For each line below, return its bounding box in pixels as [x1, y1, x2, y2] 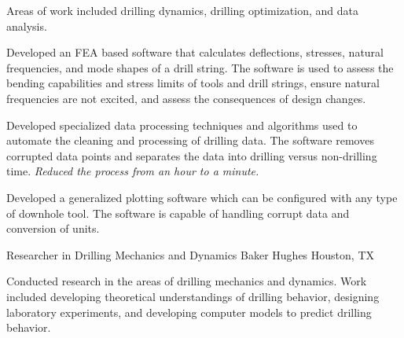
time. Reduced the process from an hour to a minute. [6, 163, 259, 179]
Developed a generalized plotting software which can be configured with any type [6, 189, 398, 205]
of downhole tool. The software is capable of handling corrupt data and [6, 204, 350, 221]
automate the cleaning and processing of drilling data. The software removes [6, 132, 374, 149]
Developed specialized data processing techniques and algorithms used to [6, 116, 358, 133]
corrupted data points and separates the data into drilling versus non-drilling [6, 147, 377, 163]
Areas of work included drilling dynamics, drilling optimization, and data [6, 2, 358, 18]
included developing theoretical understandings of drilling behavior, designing [6, 288, 380, 304]
